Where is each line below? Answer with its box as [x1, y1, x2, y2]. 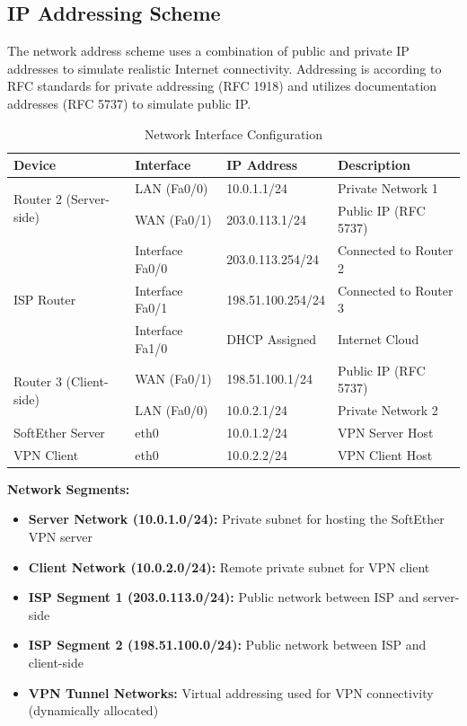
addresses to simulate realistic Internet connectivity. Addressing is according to [7, 58, 442, 77]
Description [337, 155, 410, 174]
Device [13, 155, 57, 174]
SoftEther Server [13, 422, 105, 441]
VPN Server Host [337, 422, 434, 441]
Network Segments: [7, 479, 130, 498]
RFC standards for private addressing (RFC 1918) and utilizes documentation [7, 76, 437, 95]
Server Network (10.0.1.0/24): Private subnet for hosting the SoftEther [28, 509, 445, 528]
